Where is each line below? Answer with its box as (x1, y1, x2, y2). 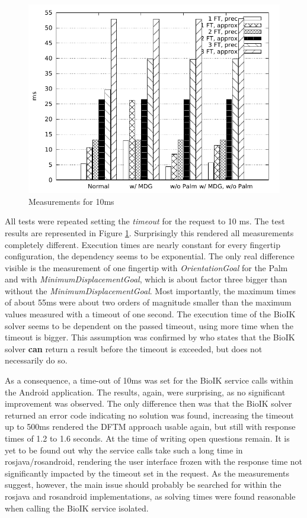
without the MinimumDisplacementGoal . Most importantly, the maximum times (5, 284, 296, 297)
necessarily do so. (5, 354, 68, 366)
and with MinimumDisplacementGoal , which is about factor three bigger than (5, 273, 287, 285)
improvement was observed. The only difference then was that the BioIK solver (5, 397, 292, 410)
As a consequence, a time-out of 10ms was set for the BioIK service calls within (5, 374, 293, 387)
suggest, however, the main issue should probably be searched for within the (5, 478, 282, 491)
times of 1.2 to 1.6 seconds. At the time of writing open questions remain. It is (5, 432, 290, 445)
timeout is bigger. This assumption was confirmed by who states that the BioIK (5, 331, 295, 343)
